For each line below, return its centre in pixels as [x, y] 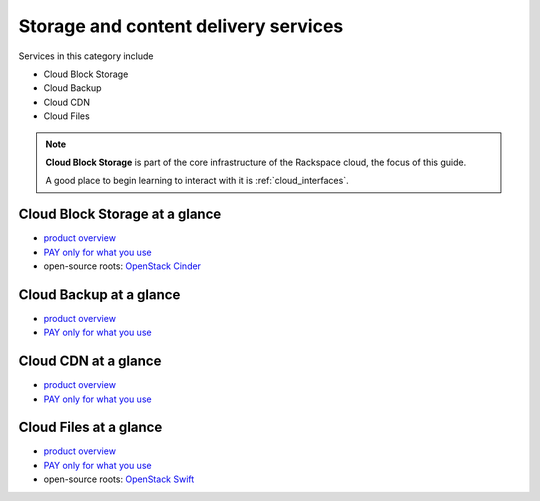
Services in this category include [86, 56]
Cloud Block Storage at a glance [120, 214]
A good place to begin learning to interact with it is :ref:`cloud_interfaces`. [197, 181]
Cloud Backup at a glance [99, 294]
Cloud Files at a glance [90, 427]
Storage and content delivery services [181, 26]
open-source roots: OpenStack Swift [119, 479]
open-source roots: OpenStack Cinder [122, 266]
